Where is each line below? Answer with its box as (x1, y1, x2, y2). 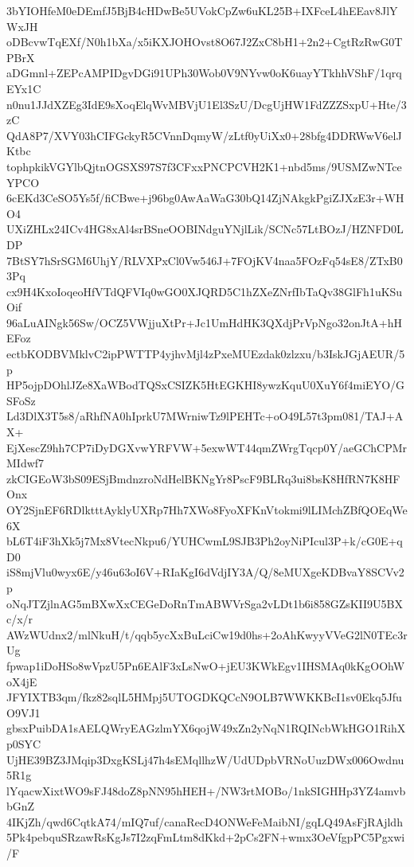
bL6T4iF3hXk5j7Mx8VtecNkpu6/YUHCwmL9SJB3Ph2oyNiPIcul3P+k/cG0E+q (6, 533, 403, 549)
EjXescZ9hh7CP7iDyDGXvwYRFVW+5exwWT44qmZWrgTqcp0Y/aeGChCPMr (6, 439, 408, 455)
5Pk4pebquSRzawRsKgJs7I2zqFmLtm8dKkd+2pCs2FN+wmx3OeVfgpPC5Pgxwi (6, 829, 405, 846)
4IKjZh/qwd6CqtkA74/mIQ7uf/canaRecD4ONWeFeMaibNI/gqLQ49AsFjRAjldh (6, 813, 403, 830)
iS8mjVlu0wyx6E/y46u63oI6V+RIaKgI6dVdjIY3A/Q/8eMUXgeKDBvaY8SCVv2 (6, 564, 404, 580)
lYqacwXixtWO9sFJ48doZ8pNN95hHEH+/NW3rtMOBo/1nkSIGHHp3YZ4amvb (6, 782, 406, 799)
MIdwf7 (6, 455, 45, 471)
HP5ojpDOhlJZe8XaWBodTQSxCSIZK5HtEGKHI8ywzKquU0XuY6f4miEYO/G (6, 377, 405, 393)
